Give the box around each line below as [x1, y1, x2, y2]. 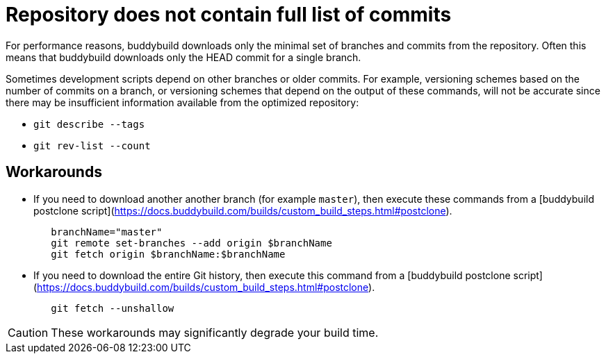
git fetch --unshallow [51, 302, 174, 314]
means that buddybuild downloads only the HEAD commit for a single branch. [6, 51, 361, 63]
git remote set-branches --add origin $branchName [51, 237, 332, 249]
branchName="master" [51, 226, 163, 237]
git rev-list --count [33, 140, 151, 151]
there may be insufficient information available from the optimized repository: [6, 96, 359, 108]
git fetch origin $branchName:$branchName [51, 248, 286, 260]
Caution [8, 325, 49, 340]
